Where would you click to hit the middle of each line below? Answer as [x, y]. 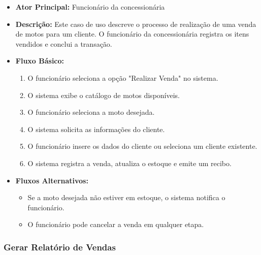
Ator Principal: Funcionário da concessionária [90, 7]
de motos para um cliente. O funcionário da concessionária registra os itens [132, 34]
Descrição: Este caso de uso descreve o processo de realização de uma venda [136, 24]
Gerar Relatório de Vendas [60, 247]
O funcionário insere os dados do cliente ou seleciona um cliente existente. [142, 146]
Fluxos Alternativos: [52, 180]
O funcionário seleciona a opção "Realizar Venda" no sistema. [123, 77]
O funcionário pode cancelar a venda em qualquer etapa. [116, 224]
